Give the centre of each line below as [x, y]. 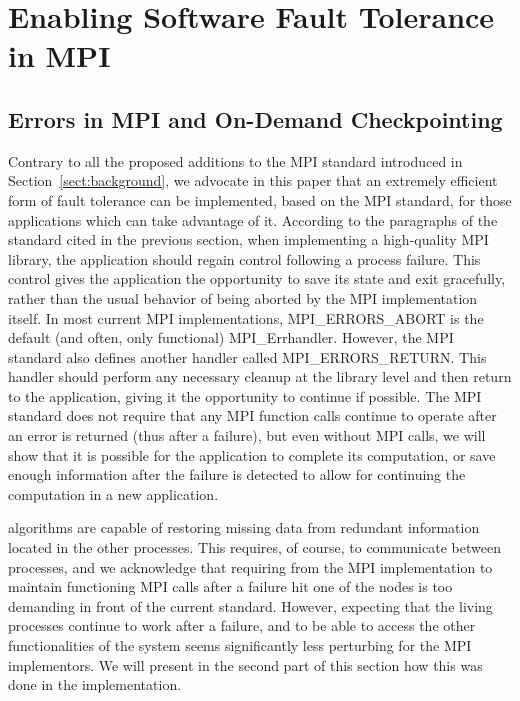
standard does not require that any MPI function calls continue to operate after [252, 415]
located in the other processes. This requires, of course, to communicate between [254, 547]
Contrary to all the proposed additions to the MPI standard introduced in [235, 160]
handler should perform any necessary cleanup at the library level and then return [260, 376]
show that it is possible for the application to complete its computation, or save [252, 454]
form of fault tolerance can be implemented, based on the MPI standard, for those [260, 199]
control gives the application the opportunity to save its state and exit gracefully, [257, 278]
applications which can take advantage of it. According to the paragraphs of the [253, 219]
